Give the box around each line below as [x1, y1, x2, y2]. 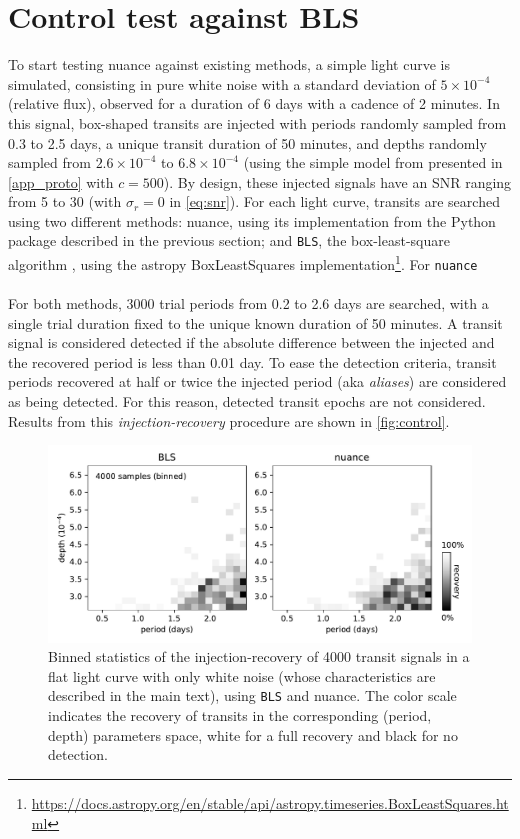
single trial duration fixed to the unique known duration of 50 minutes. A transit [8, 312, 503, 333]
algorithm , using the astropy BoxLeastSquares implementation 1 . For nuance [8, 251, 478, 274]
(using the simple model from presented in [243, 152, 503, 173]
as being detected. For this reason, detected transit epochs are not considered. [8, 391, 486, 411]
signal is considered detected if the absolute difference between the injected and [8, 332, 495, 353]
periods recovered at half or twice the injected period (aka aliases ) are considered [8, 371, 507, 392]
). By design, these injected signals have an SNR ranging [163, 171, 512, 192]
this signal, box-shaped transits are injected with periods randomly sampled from [8, 112, 507, 133]
